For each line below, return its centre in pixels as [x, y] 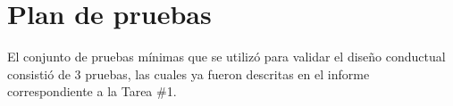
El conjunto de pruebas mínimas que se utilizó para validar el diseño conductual [226, 57]
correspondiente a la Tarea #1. [92, 91]
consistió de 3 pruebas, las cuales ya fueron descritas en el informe [189, 73]
